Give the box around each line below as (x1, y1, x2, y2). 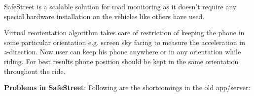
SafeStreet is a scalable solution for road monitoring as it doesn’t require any (4, 1, 237, 11)
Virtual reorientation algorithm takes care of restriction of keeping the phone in (4, 27, 245, 38)
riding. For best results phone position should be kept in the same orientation (4, 56, 239, 66)
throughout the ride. (4, 66, 66, 76)
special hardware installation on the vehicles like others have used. (4, 11, 205, 21)
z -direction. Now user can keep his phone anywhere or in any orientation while (4, 47, 241, 57)
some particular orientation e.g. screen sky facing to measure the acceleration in (4, 37, 245, 47)
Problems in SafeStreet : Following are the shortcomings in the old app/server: (4, 82, 251, 93)
